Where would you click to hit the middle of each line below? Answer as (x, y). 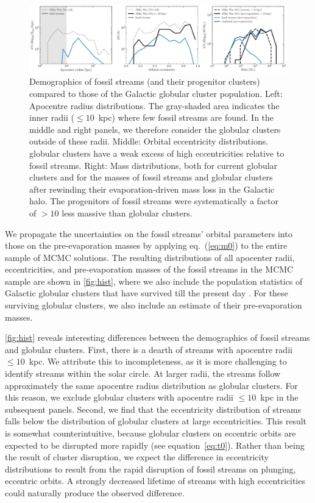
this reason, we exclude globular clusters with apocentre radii (119, 397)
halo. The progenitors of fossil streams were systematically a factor (154, 201)
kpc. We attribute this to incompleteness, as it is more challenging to (158, 361)
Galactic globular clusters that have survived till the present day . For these (147, 293)
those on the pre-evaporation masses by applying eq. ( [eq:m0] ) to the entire (146, 245)
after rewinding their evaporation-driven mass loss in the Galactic (152, 189)
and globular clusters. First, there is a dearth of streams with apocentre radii (149, 349)
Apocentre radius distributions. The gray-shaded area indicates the (154, 105)
